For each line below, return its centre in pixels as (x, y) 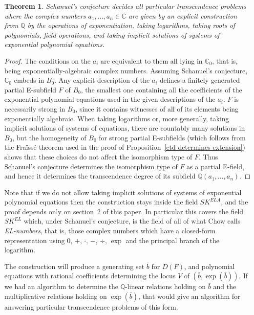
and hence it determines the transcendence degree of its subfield (100, 176)
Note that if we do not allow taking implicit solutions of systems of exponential (123, 192)
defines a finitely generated (200, 80)
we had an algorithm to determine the (62, 286)
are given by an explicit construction (183, 15)
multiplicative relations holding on (56, 296)
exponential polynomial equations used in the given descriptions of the (110, 99)
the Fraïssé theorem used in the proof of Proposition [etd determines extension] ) (125, 147)
